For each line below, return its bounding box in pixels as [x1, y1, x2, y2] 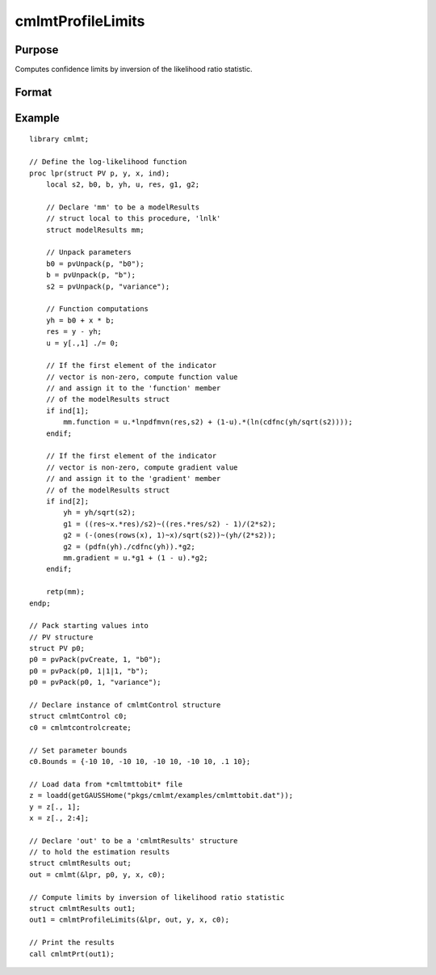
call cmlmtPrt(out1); [29, 949, 115, 958]
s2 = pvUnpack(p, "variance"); [45, 281, 170, 291]
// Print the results [29, 938, 115, 948]
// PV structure [29, 632, 94, 642]
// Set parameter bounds [29, 745, 128, 755]
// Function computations [45, 304, 149, 314]
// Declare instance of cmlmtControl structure [29, 700, 221, 710]
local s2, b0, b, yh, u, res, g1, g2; [45, 180, 200, 189]
